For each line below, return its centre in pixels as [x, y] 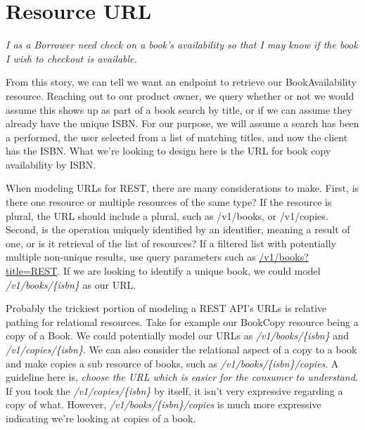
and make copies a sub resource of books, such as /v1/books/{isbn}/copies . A [172, 363]
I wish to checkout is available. [71, 58]
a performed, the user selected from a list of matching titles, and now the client [177, 137]
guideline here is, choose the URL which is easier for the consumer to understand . [182, 377]
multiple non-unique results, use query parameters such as [131, 257]
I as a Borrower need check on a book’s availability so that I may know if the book [182, 45]
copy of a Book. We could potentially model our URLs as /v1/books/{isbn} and [177, 335]
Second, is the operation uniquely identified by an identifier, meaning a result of [178, 229]
